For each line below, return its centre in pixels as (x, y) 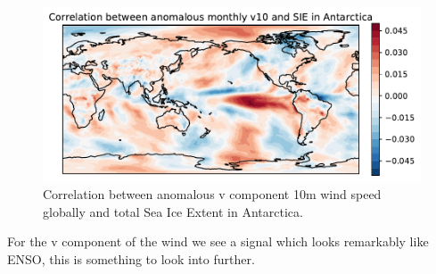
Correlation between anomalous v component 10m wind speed (212, 194)
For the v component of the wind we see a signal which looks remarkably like (218, 241)
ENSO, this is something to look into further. (131, 258)
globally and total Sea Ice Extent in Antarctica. (173, 211)
